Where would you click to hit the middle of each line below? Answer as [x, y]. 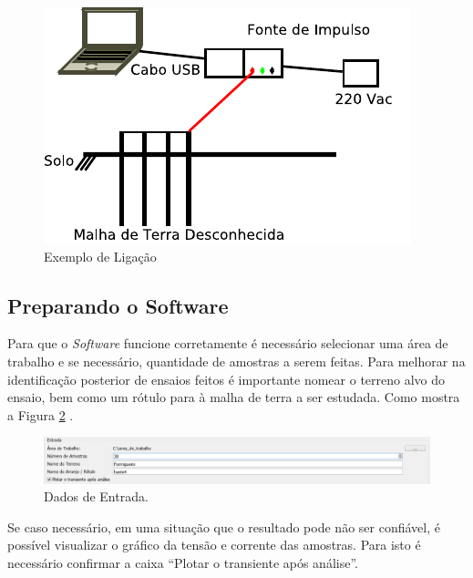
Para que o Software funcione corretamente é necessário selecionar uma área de [228, 343]
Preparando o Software [118, 305]
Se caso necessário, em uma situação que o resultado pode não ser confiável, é [224, 526]
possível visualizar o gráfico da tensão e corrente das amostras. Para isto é [214, 545]
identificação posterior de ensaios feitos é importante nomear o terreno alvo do [226, 379]
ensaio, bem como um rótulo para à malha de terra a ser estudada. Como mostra [234, 397]
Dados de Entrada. [96, 496]
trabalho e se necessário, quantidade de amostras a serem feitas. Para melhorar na [236, 361]
